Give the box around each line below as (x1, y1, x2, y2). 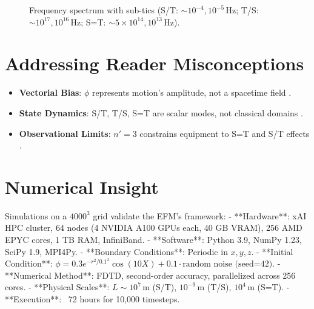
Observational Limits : (19, 127, 111, 139)
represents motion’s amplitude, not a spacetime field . (92, 86, 292, 99)
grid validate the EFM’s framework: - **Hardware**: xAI (93, 209, 307, 222)
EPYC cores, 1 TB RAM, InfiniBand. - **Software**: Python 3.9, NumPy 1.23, (5, 233, 302, 245)
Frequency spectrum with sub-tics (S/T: (29, 4, 178, 16)
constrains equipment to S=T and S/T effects (139, 127, 310, 139)
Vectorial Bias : (19, 86, 82, 99)
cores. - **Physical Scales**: (5, 281, 110, 293)
